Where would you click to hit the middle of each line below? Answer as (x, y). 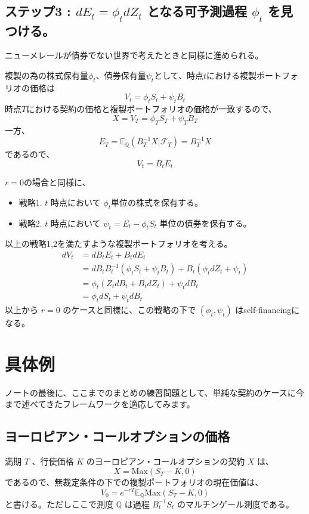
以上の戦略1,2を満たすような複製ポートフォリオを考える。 (119, 244)
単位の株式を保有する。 (157, 202)
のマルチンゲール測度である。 (235, 504)
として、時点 (179, 75)
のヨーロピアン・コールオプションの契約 (166, 461)
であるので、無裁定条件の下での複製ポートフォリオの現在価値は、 (134, 482)
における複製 (232, 75)
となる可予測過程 (197, 11)
